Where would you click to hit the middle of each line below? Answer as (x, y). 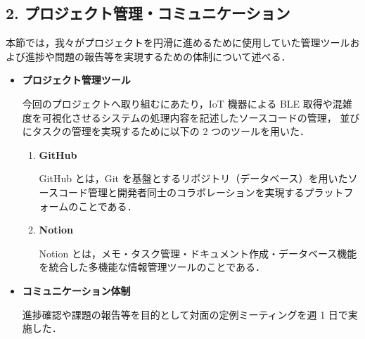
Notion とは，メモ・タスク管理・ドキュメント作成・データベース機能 (198, 253)
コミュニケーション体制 (76, 290)
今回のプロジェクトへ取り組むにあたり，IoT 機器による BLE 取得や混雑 (187, 103)
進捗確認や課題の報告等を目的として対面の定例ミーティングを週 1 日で (185, 314)
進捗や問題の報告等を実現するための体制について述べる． (158, 56)
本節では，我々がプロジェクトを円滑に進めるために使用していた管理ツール (178, 43)
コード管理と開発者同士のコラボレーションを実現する (181, 192)
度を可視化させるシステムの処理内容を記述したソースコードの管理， (179, 117)
